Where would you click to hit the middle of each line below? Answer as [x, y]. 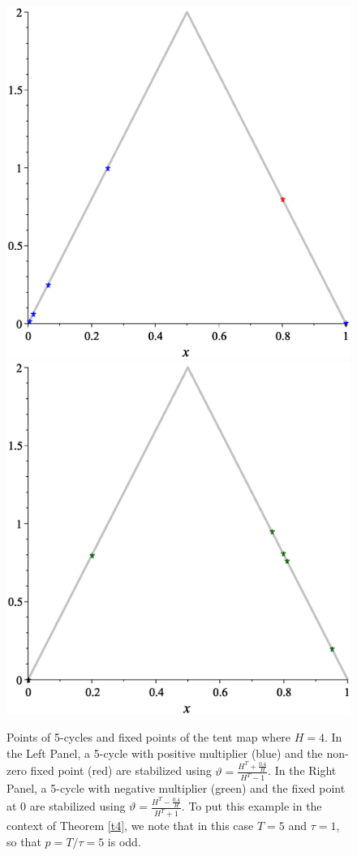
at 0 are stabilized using [66, 806]
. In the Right [302, 770]
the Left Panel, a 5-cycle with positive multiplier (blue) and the [165, 753]
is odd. [124, 841]
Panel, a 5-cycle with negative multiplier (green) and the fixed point [176, 788]
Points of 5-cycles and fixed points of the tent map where [149, 737]
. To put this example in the [252, 806]
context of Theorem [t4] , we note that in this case [130, 826]
